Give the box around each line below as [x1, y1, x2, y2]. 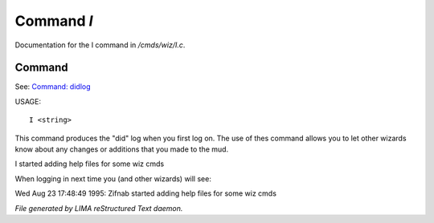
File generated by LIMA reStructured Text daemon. [14, 203, 183, 213]
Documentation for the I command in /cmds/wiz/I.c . [14, 40, 186, 50]
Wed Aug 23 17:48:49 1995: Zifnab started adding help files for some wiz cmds [14, 189, 277, 198]
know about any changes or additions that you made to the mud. [14, 144, 229, 154]
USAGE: [14, 96, 42, 106]
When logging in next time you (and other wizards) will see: [14, 173, 212, 184]
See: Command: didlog [14, 82, 92, 91]
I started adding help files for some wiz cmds [14, 159, 165, 168]
